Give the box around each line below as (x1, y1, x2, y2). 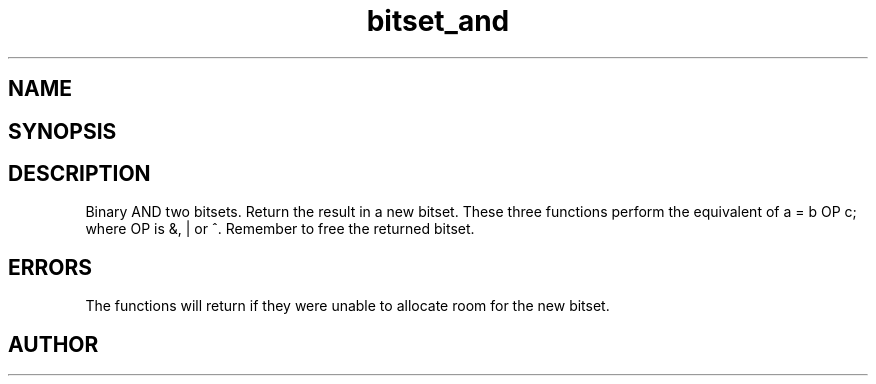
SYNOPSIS (8, 118, 117, 144)
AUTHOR (8, 331, 99, 357)
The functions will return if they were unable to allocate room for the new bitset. (85, 297, 610, 315)
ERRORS (8, 254, 93, 280)
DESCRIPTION (8, 161, 151, 187)
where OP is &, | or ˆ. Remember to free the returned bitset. (85, 220, 475, 238)
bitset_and (366, 4, 510, 38)
